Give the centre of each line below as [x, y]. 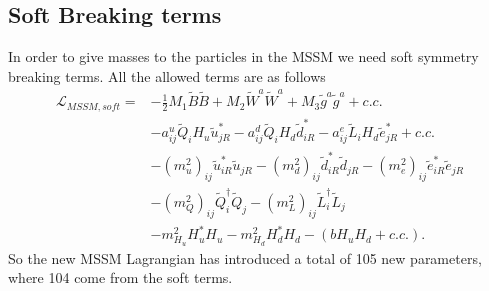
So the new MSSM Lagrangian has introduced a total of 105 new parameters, [245, 257]
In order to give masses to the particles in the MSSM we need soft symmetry [243, 56]
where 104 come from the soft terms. [120, 277]
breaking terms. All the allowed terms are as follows [167, 75]
